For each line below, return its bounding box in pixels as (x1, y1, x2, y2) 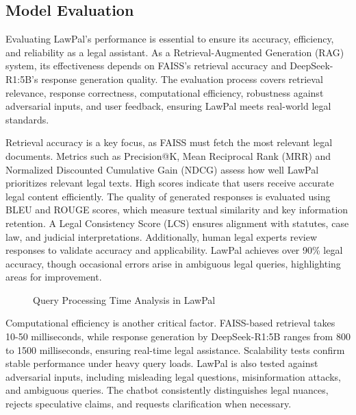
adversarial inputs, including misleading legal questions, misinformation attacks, (5, 369, 341, 383)
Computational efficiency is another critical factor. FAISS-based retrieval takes (5, 316, 335, 330)
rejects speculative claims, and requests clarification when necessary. (5, 396, 292, 411)
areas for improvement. (5, 270, 102, 284)
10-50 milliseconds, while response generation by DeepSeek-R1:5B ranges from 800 (5, 329, 351, 344)
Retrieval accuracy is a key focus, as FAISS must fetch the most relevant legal (5, 135, 333, 150)
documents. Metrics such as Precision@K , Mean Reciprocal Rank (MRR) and (5, 148, 331, 163)
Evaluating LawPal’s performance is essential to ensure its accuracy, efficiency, (5, 32, 334, 46)
